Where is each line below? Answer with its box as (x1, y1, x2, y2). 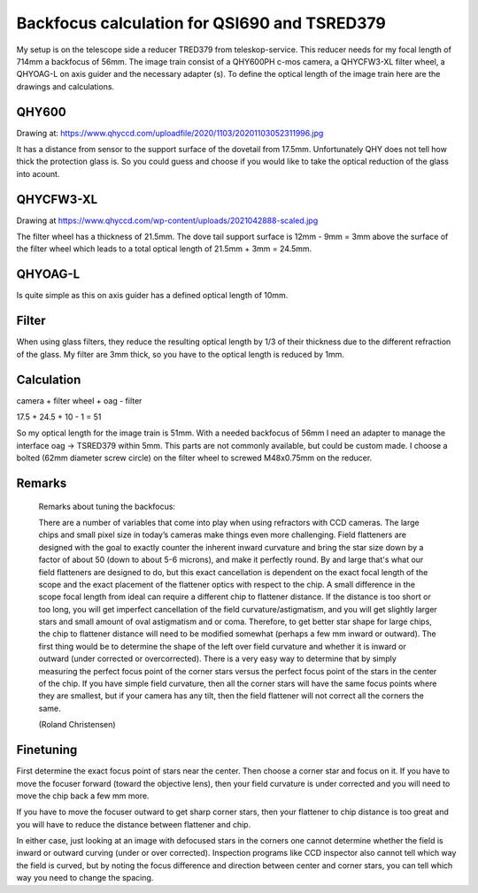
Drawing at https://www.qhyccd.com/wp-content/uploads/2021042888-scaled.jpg (16, 215, 319, 226)
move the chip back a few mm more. (16, 790, 150, 801)
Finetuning (16, 743, 78, 758)
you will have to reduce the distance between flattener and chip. (16, 819, 251, 829)
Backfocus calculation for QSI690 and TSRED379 (16, 13, 387, 33)
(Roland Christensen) (38, 720, 116, 730)
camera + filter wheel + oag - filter (16, 395, 143, 406)
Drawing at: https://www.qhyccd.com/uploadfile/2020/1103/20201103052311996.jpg (16, 127, 324, 138)
